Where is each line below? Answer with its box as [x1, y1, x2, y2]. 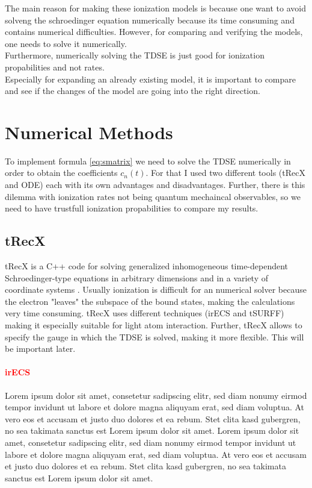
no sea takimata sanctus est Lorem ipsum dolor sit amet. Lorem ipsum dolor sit [5, 424, 299, 437]
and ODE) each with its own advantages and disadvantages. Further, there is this [5, 178, 305, 191]
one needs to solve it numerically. [5, 37, 127, 49]
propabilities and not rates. [5, 60, 105, 73]
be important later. [5, 342, 76, 355]
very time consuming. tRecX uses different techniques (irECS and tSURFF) [5, 307, 284, 319]
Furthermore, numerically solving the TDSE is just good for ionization [5, 49, 265, 61]
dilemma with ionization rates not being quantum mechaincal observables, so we [5, 190, 301, 202]
